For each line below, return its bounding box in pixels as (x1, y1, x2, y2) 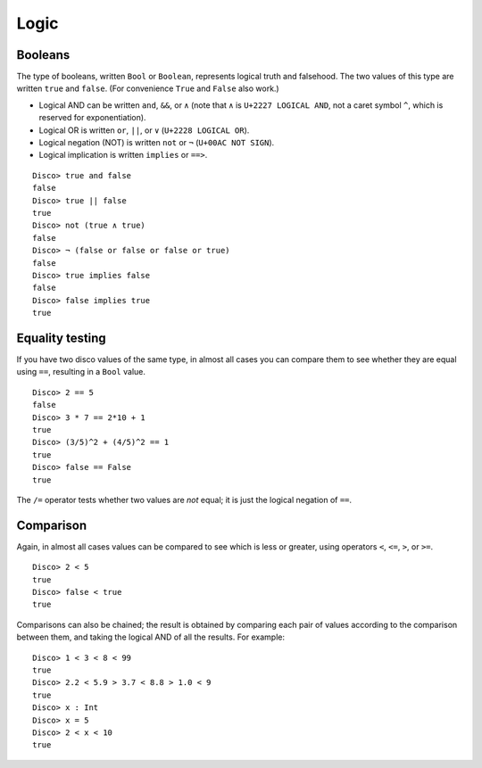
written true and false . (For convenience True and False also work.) (16, 83, 280, 94)
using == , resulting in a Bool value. (16, 367, 146, 377)
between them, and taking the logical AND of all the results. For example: (16, 632, 286, 642)
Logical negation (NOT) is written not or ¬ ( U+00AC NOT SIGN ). (38, 137, 275, 148)
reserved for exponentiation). (38, 112, 146, 123)
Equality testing (16, 330, 106, 345)
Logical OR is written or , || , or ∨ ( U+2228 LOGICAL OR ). (38, 125, 250, 136)
